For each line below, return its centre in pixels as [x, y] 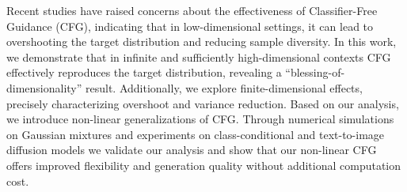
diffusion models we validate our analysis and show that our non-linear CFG [192, 150]
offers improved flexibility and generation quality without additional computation [204, 165]
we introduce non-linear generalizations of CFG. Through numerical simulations [200, 119]
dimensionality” [44, 87]
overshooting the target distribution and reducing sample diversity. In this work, [202, 41]
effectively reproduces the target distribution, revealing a [144, 72]
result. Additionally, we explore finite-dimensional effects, [224, 87]
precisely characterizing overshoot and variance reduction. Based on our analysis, [203, 103]
